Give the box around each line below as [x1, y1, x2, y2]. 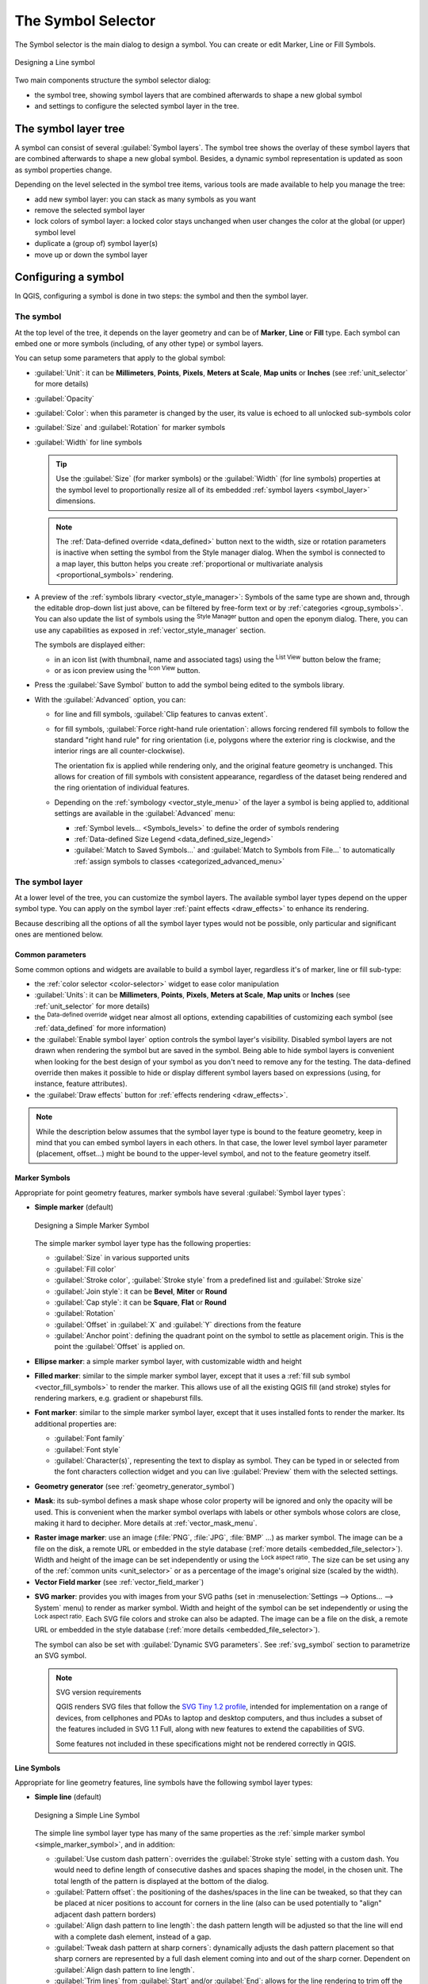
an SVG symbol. [34, 1651, 87, 1660]
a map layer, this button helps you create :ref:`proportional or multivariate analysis [55, 559, 323, 568]
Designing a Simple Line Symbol [34, 1810, 140, 1820]
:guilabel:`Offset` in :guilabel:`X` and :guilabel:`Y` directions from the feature [54, 1320, 301, 1329]
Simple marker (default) [34, 1202, 114, 1212]
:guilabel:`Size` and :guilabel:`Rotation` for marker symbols [34, 423, 226, 433]
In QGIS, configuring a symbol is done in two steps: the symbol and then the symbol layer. [14, 291, 308, 301]
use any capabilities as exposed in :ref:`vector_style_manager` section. [34, 625, 266, 635]
